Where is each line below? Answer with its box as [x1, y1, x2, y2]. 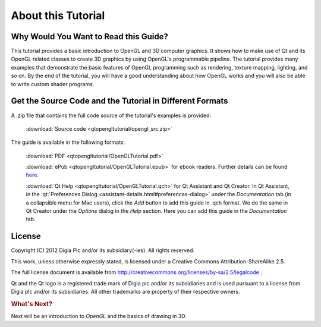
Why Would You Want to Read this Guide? [11, 32, 169, 42]
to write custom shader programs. [11, 80, 95, 87]
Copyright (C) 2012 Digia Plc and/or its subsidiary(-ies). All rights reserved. [11, 247, 195, 254]
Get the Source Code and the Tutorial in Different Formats [11, 96, 228, 106]
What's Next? [11, 300, 53, 308]
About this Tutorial [11, 9, 105, 22]
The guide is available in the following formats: [11, 139, 125, 146]
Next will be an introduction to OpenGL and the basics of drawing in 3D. [11, 312, 187, 319]
